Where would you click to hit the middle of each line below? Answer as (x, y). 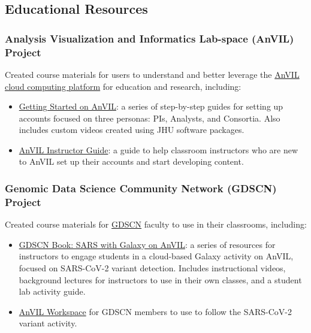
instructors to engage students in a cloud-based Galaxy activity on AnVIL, (156, 256)
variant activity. (48, 323)
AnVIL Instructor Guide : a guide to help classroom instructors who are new (158, 149)
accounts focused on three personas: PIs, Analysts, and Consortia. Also (150, 118)
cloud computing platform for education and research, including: (123, 86)
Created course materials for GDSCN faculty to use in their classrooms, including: (156, 224)
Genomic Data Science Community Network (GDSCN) (141, 188)
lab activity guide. (52, 291)
